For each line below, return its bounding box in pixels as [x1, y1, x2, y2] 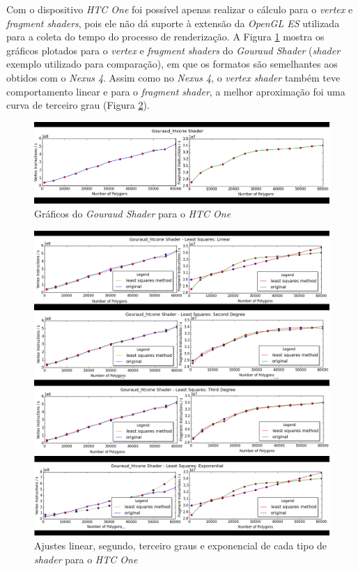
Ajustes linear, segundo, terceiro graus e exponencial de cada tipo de [34, 538, 327, 552]
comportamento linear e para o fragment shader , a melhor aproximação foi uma [6, 84, 345, 98]
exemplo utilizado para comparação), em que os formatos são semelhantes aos [6, 56, 338, 71]
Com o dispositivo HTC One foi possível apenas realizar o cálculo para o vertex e [6, 2, 353, 16]
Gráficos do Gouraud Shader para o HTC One [34, 206, 231, 221]
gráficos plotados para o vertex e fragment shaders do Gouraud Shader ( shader [6, 43, 341, 57]
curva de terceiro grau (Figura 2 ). [6, 98, 150, 112]
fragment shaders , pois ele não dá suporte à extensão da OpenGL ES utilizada [6, 15, 340, 30]
